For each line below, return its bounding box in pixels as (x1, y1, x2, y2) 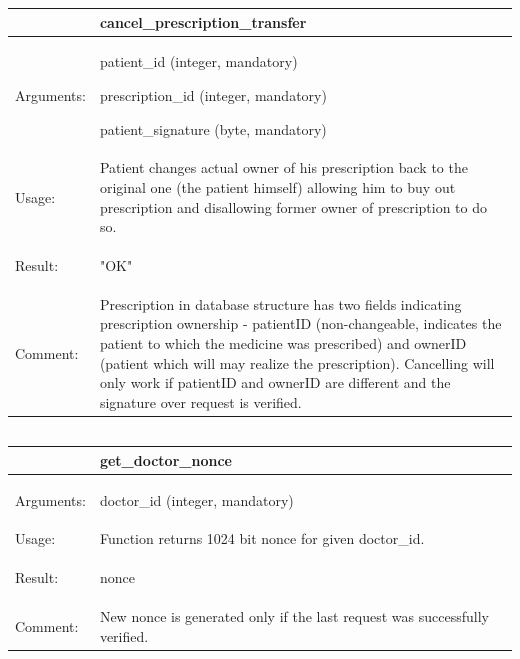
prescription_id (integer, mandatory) (99, 84, 327, 105)
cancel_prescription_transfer (99, 11, 307, 32)
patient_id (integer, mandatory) (99, 51, 298, 72)
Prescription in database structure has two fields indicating (99, 293, 462, 314)
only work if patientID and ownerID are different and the (99, 372, 451, 393)
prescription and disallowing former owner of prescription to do (99, 196, 488, 217)
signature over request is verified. (99, 391, 302, 412)
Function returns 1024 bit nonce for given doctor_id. (99, 528, 425, 549)
